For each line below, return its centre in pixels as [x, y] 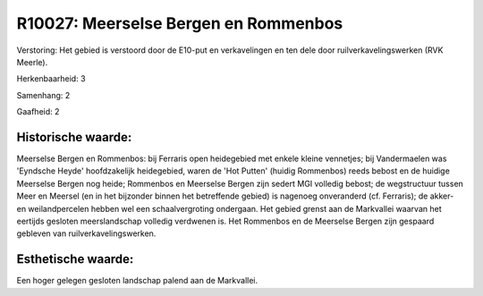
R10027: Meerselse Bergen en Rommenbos [180, 23]
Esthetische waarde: [75, 259]
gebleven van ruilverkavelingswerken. [86, 233]
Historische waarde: [74, 137]
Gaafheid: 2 [38, 112]
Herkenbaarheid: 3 [51, 79]
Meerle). [32, 62]
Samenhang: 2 [43, 95]
